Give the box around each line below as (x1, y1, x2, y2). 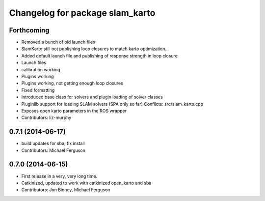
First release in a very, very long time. (21, 173, 98, 179)
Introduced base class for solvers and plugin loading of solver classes (21, 94, 163, 100)
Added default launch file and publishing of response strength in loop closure (21, 53, 178, 58)
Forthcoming (9, 26, 50, 34)
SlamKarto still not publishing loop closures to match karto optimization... (21, 46, 169, 52)
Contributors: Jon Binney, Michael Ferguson (21, 187, 110, 193)
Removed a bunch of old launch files (21, 39, 96, 45)
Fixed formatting (21, 87, 55, 93)
